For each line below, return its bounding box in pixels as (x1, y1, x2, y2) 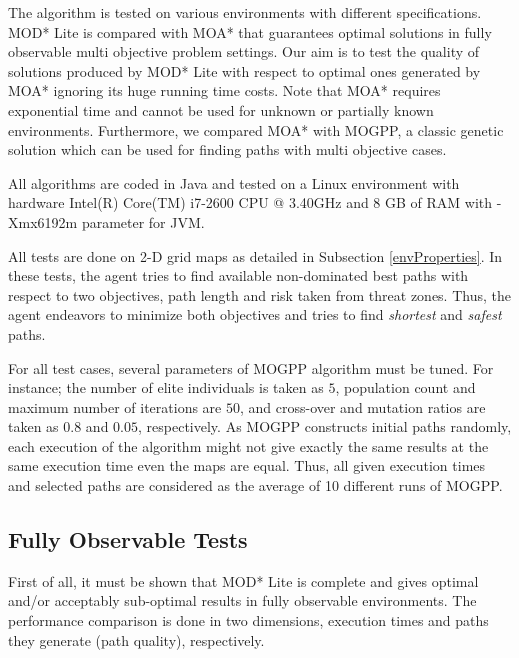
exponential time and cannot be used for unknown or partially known (8, 99, 434, 120)
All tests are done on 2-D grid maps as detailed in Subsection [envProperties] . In (8, 245, 503, 266)
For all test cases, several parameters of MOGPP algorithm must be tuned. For (8, 357, 494, 378)
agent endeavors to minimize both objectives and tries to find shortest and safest (8, 304, 502, 325)
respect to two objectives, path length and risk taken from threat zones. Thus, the (8, 284, 511, 305)
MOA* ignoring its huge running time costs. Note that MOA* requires (8, 80, 441, 101)
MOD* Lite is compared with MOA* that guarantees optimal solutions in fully (8, 21, 492, 42)
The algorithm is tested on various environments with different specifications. (8, 2, 482, 22)
